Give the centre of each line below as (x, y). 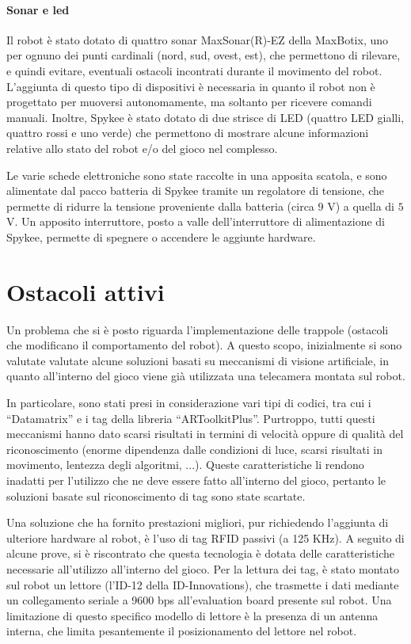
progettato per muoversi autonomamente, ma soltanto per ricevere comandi (189, 102)
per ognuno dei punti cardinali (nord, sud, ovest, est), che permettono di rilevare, (204, 55)
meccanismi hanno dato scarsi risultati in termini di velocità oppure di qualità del (205, 434)
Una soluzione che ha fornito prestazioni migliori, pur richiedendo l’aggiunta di (198, 522)
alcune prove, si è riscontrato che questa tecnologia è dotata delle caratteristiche (201, 553)
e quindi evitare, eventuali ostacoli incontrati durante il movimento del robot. (194, 70)
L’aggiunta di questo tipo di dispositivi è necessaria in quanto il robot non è (191, 86)
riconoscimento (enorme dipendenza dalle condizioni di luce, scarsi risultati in (194, 449)
